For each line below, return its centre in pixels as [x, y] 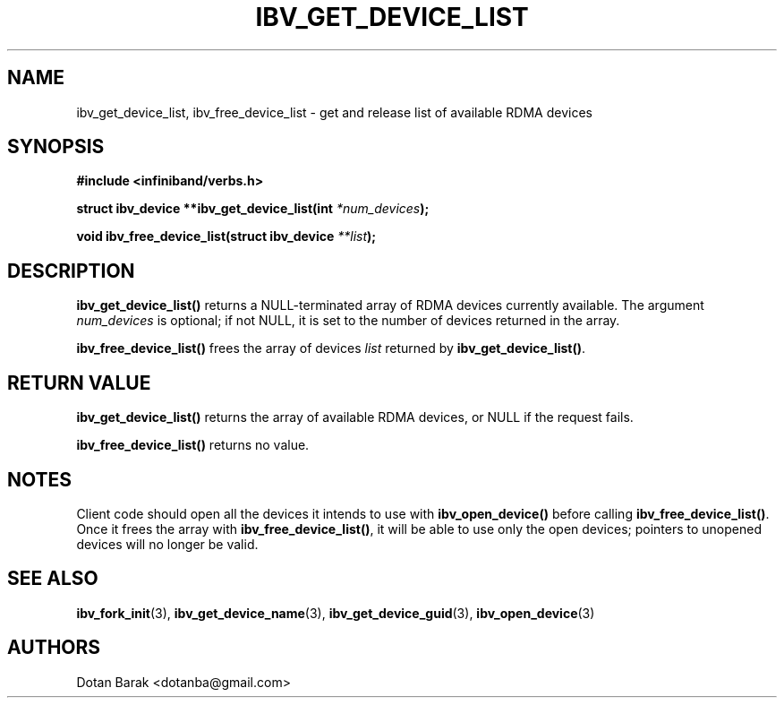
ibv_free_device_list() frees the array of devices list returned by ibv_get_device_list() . [331, 348]
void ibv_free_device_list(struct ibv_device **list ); [226, 236]
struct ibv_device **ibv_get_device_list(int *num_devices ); [253, 209]
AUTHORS [54, 648]
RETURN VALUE [79, 383]
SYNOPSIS [56, 147]
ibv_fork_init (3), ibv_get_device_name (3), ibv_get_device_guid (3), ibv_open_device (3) [336, 613]
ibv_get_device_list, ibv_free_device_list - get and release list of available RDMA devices [334, 112]
